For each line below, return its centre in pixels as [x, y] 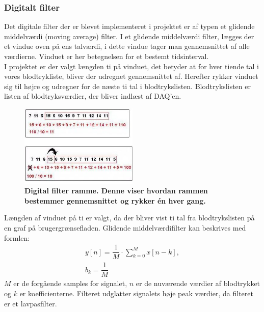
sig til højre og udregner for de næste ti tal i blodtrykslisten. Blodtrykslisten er [127, 86]
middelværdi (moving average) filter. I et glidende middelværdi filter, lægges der [129, 36]
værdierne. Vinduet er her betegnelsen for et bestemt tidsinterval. [107, 56]
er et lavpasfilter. [31, 303]
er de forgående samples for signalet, [70, 283]
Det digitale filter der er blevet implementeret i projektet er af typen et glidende [129, 26]
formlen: [17, 237]
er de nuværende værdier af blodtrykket [198, 283]
